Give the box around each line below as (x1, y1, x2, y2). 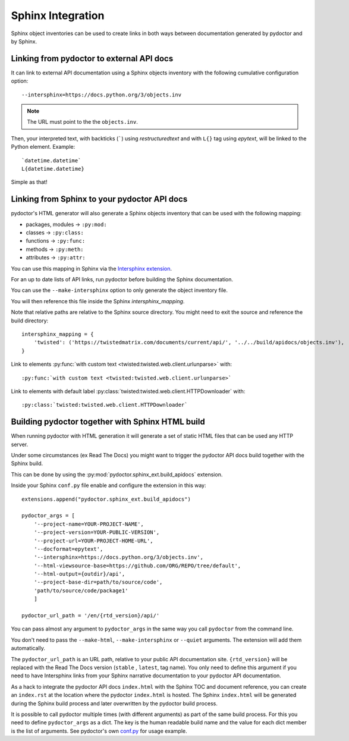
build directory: (11, 317, 49, 324)
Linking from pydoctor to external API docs (11, 54, 174, 64)
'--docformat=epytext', (33, 545, 103, 552)
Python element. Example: (11, 143, 76, 150)
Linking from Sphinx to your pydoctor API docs (11, 194, 188, 205)
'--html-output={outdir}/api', (33, 571, 125, 577)
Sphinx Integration (11, 9, 105, 22)
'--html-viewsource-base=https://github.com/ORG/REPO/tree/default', (33, 562, 241, 569)
